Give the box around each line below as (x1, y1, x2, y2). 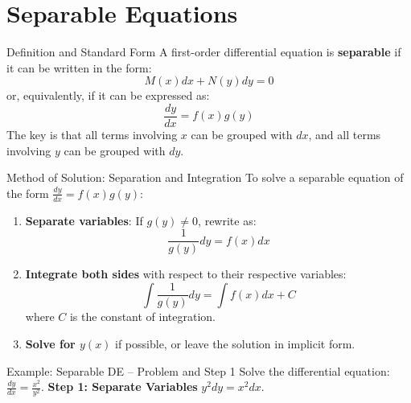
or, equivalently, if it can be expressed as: (6, 87, 210, 104)
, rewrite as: (198, 212, 257, 228)
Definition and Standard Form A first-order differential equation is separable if (6, 43, 401, 60)
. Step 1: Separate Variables (41, 378, 198, 395)
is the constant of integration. (69, 308, 216, 325)
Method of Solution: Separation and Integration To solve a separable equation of (6, 169, 404, 186)
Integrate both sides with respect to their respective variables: (25, 265, 347, 282)
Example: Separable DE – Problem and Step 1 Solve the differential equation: (6, 362, 390, 379)
